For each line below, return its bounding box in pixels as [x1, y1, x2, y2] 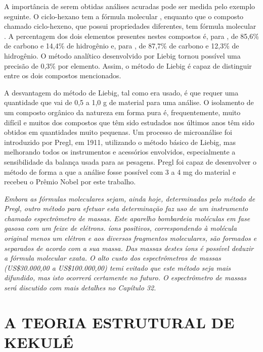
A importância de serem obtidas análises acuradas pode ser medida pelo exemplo [4, 1, 255, 11]
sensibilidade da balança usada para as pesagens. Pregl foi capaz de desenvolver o [4, 156, 256, 167]
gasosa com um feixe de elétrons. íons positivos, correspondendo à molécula [4, 223, 237, 233]
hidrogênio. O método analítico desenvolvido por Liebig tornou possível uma [4, 50, 241, 61]
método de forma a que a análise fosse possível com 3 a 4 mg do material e [4, 166, 236, 177]
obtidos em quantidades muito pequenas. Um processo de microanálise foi [4, 127, 232, 137]
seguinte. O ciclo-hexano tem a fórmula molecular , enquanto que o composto [4, 11, 244, 21]
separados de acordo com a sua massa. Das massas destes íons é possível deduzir [4, 242, 254, 253]
